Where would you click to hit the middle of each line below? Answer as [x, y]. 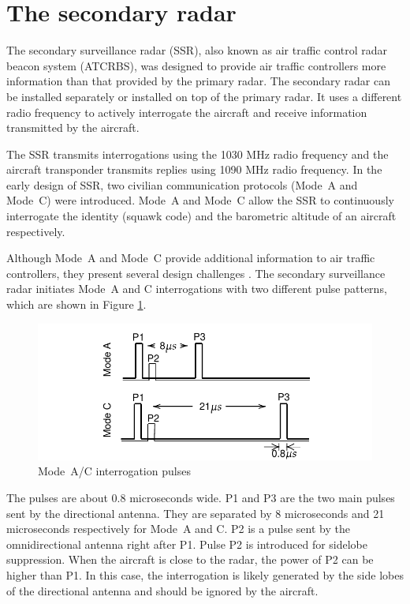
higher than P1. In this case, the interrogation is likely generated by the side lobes [205, 575]
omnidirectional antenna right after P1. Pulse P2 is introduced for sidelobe [187, 544]
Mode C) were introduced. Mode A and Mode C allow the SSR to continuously [200, 200]
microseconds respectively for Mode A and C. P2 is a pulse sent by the [178, 529]
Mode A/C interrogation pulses [114, 471]
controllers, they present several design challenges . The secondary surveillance [196, 273]
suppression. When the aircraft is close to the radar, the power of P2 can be [190, 559]
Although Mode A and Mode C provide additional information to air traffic [191, 258]
